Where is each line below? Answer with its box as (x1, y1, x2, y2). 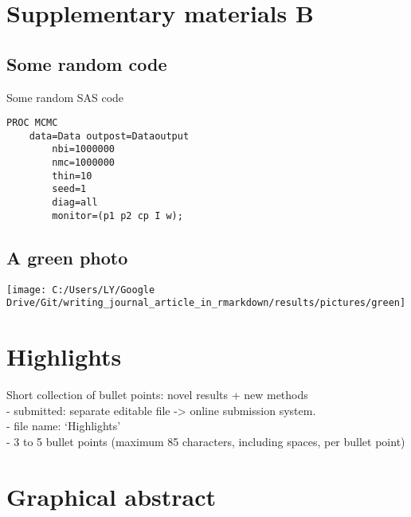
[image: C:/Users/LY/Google (6, 284, 155, 296)
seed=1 (52, 183, 87, 195)
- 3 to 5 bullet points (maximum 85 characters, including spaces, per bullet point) (6, 433, 405, 449)
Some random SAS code (6, 88, 124, 105)
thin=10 (52, 170, 92, 182)
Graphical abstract (6, 480, 217, 512)
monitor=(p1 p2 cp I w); (52, 210, 183, 221)
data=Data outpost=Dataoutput (29, 130, 190, 142)
